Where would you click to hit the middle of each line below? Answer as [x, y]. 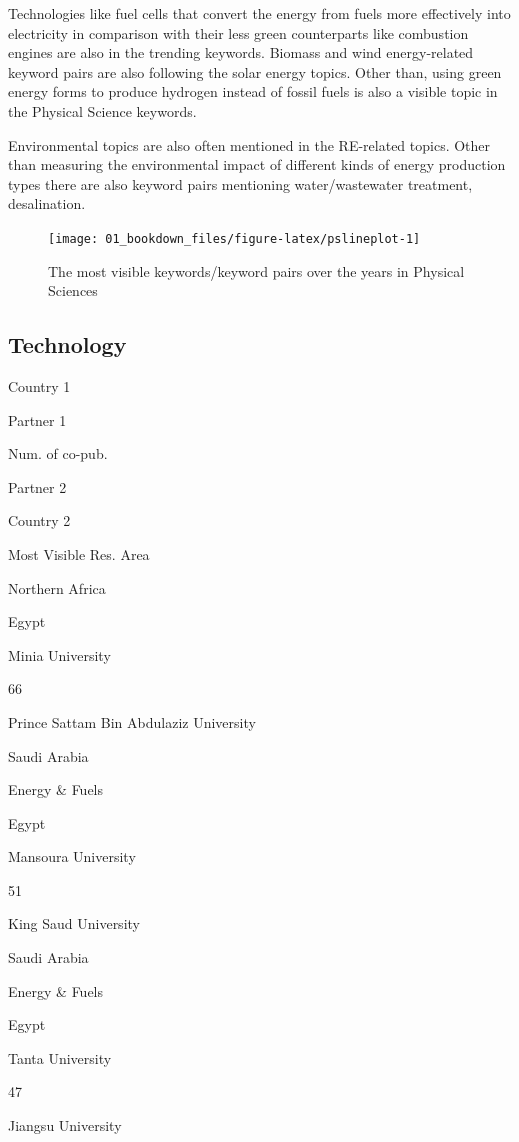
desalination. [47, 203]
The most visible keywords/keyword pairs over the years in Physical [256, 270]
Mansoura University [72, 856]
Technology [67, 344]
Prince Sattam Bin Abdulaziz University [132, 721]
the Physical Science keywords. [102, 110]
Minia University [59, 654]
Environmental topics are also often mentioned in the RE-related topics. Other [249, 144]
